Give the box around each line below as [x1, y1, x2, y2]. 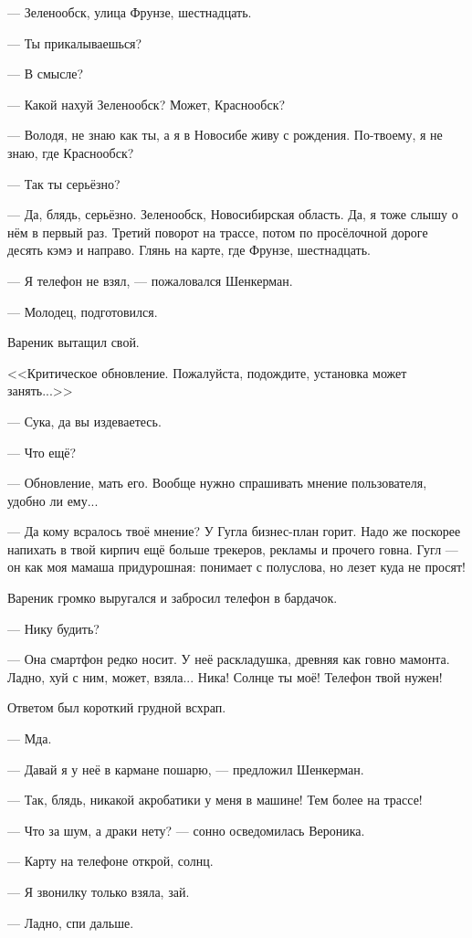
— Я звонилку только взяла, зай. [7, 882, 190, 901]
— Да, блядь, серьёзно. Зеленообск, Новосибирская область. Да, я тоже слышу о [7, 205, 458, 224]
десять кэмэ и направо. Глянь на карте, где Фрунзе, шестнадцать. [7, 240, 371, 259]
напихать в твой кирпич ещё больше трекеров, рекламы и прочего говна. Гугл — [7, 539, 458, 558]
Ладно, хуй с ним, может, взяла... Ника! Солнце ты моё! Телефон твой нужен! [7, 667, 443, 686]
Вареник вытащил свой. [7, 332, 140, 352]
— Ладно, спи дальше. [7, 912, 134, 932]
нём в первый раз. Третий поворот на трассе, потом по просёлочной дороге [7, 222, 428, 241]
